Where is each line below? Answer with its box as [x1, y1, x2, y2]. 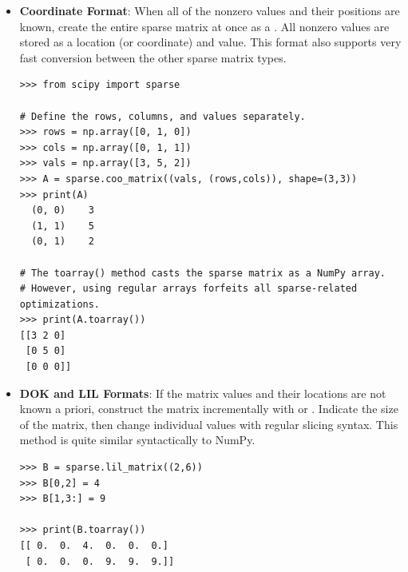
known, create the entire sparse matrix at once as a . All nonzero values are [19, 18, 390, 34]
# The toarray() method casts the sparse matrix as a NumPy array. [19, 267, 386, 279]
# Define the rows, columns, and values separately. [19, 110, 306, 122]
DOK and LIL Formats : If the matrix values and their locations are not [19, 384, 386, 401]
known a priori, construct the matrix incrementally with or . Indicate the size [19, 400, 398, 417]
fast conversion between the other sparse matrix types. [19, 49, 287, 66]
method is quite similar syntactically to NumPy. [19, 431, 255, 448]
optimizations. [19, 298, 101, 310]
